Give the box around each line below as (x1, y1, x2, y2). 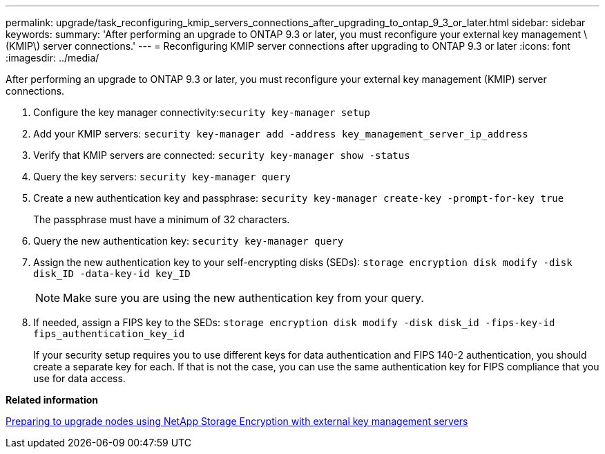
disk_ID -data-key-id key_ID (33, 268, 191, 279)
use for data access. (33, 372, 126, 384)
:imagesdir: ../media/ (6, 52, 99, 64)
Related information (6, 394, 99, 406)
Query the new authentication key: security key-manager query (33, 235, 344, 247)
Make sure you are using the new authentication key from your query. (63, 291, 424, 305)
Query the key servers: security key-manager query (33, 171, 291, 182)
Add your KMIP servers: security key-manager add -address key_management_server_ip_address (33, 128, 528, 140)
